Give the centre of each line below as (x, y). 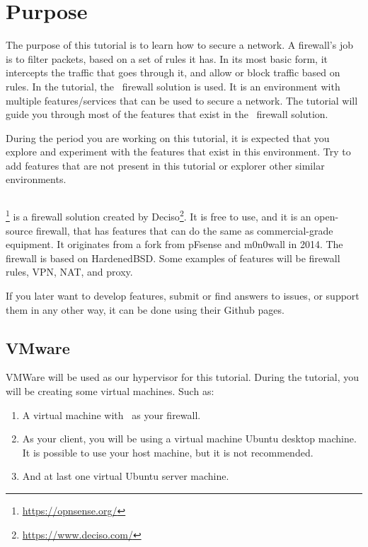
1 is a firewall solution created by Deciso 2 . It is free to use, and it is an (159, 216)
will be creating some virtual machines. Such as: (110, 391)
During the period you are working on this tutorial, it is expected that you (168, 137)
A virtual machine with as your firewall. (111, 414)
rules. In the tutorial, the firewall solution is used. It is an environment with (173, 86)
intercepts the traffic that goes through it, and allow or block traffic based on (173, 72)
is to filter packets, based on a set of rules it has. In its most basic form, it (167, 58)
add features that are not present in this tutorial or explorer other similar (165, 165)
